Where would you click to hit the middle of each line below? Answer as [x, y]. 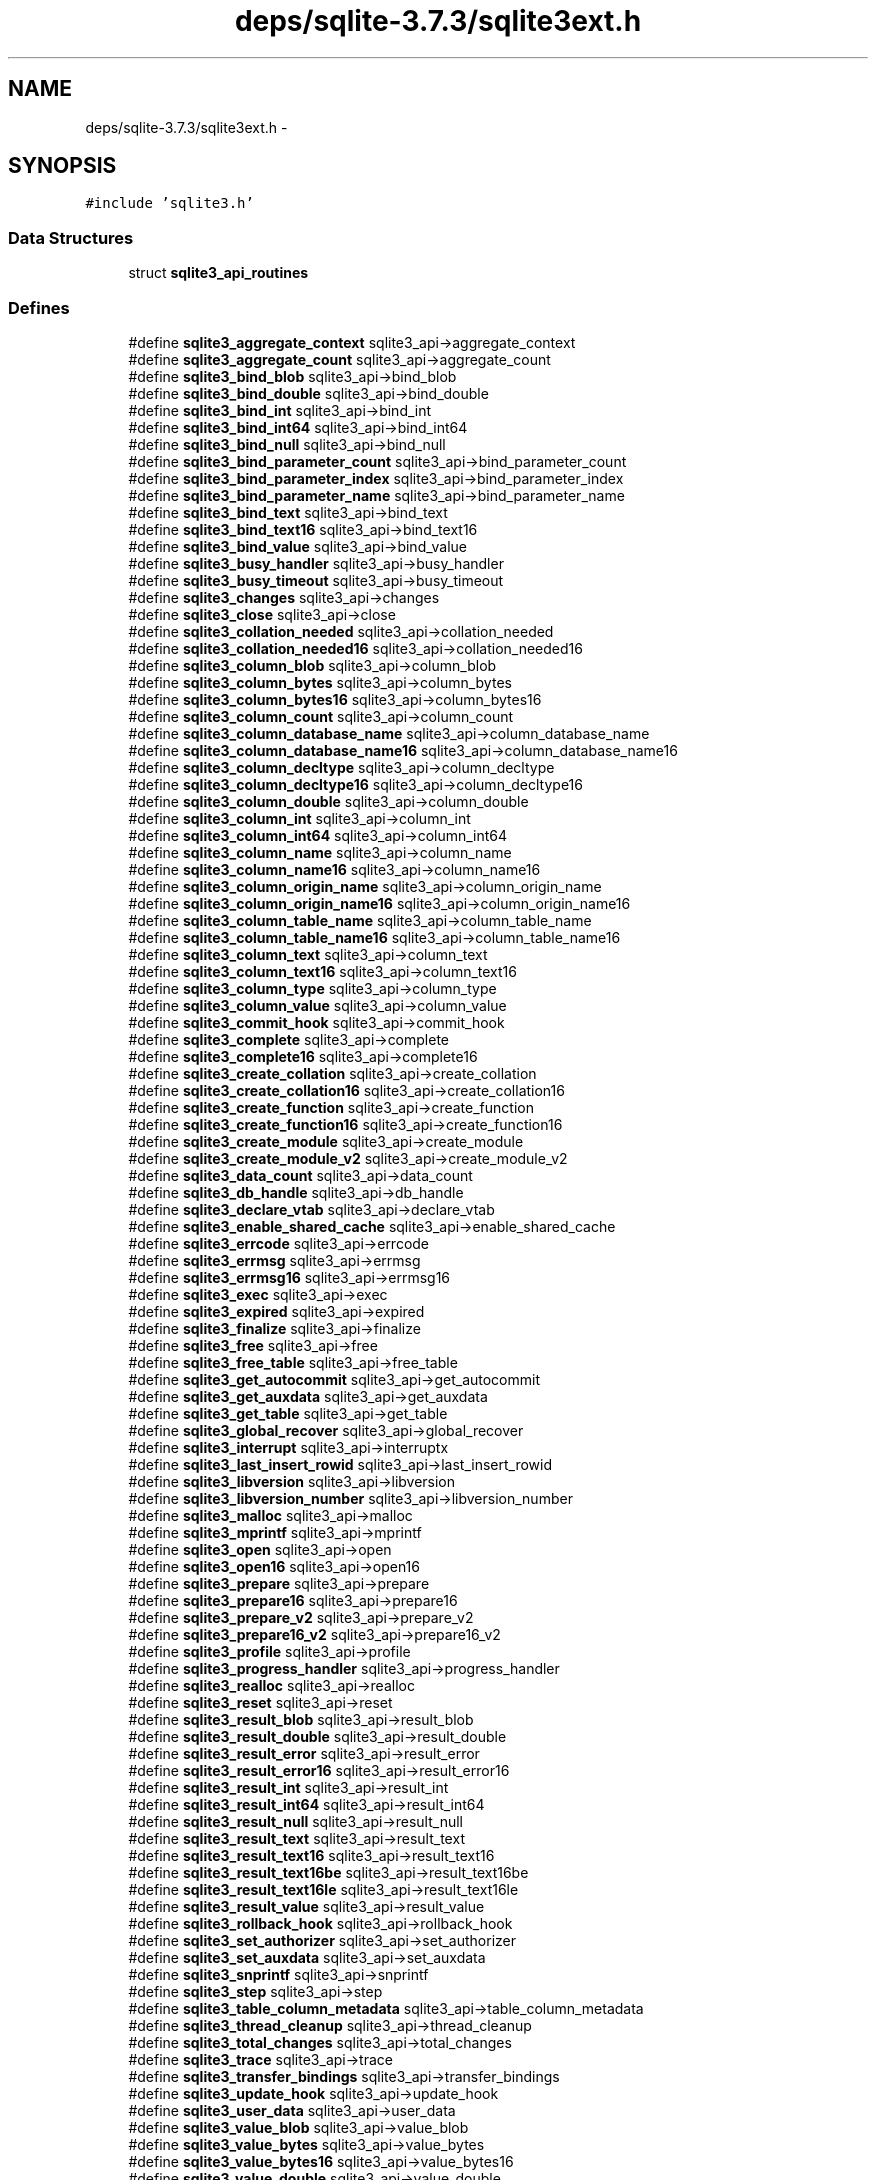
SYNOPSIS [62, 166]
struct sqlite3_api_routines [218, 273]
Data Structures [71, 237]
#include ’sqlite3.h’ [169, 203]
